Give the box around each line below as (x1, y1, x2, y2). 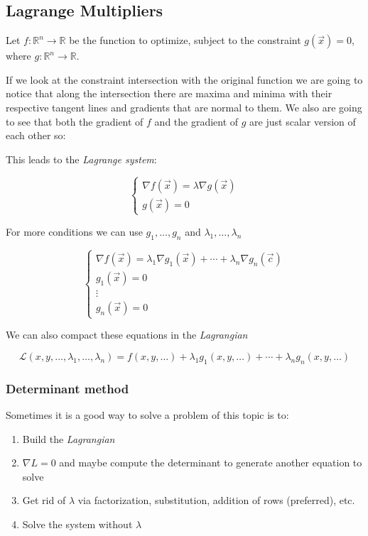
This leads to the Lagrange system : (6, 151, 157, 166)
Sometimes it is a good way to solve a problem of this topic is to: (6, 407, 289, 422)
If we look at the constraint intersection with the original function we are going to (6, 72, 363, 87)
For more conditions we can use (6, 224, 143, 239)
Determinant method (6, 379, 129, 397)
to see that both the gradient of (6, 114, 144, 128)
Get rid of (22, 493, 66, 508)
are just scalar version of (249, 114, 356, 128)
